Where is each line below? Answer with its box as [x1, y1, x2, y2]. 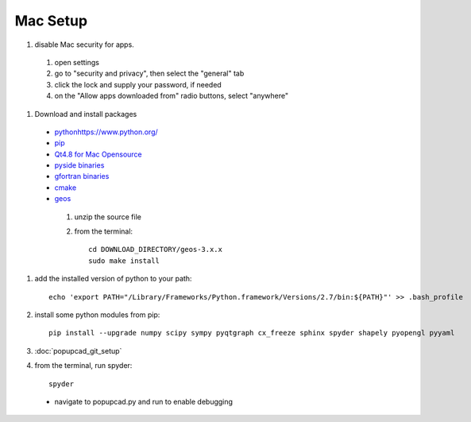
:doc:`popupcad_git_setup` [34, 346, 122, 355]
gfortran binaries [54, 172, 110, 181]
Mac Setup [14, 12, 87, 29]
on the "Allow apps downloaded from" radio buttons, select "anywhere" [54, 91, 289, 101]
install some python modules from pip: [34, 310, 160, 319]
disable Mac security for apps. [34, 40, 134, 49]
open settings [54, 57, 99, 67]
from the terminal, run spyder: [34, 361, 133, 370]
